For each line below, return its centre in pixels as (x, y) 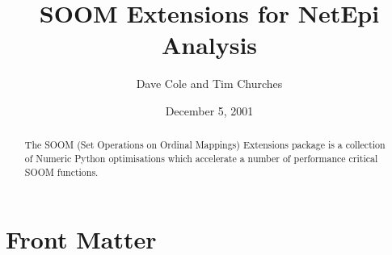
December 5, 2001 (209, 110)
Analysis (209, 45)
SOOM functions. (61, 171)
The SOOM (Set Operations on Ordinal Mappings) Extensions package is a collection (205, 145)
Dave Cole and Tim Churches (209, 84)
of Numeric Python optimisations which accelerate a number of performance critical (201, 158)
